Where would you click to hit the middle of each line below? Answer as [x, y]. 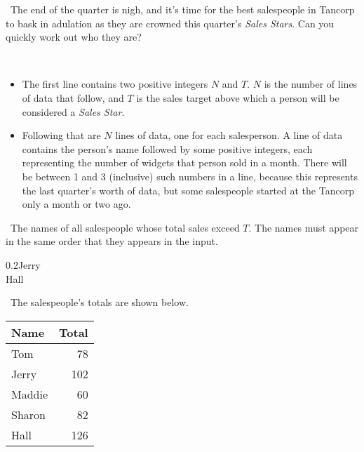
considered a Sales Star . [73, 111]
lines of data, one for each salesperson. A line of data [229, 135]
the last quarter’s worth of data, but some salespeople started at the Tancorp [188, 190]
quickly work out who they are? [74, 37]
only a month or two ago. [76, 204]
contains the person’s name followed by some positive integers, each [167, 148]
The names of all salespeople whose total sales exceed [125, 227]
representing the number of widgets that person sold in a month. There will [184, 162]
